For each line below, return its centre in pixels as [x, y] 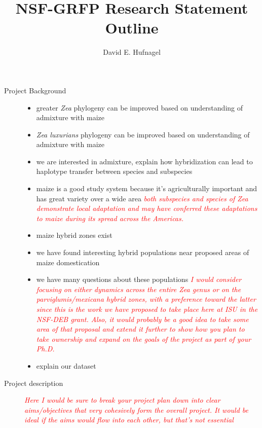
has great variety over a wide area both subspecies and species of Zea [142, 198]
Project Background [35, 90]
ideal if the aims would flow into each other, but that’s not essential [129, 420]
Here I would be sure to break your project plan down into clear [122, 400]
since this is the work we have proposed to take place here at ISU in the [147, 309]
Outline [132, 28]
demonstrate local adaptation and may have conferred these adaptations [147, 208]
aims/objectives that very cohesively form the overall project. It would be [136, 409]
